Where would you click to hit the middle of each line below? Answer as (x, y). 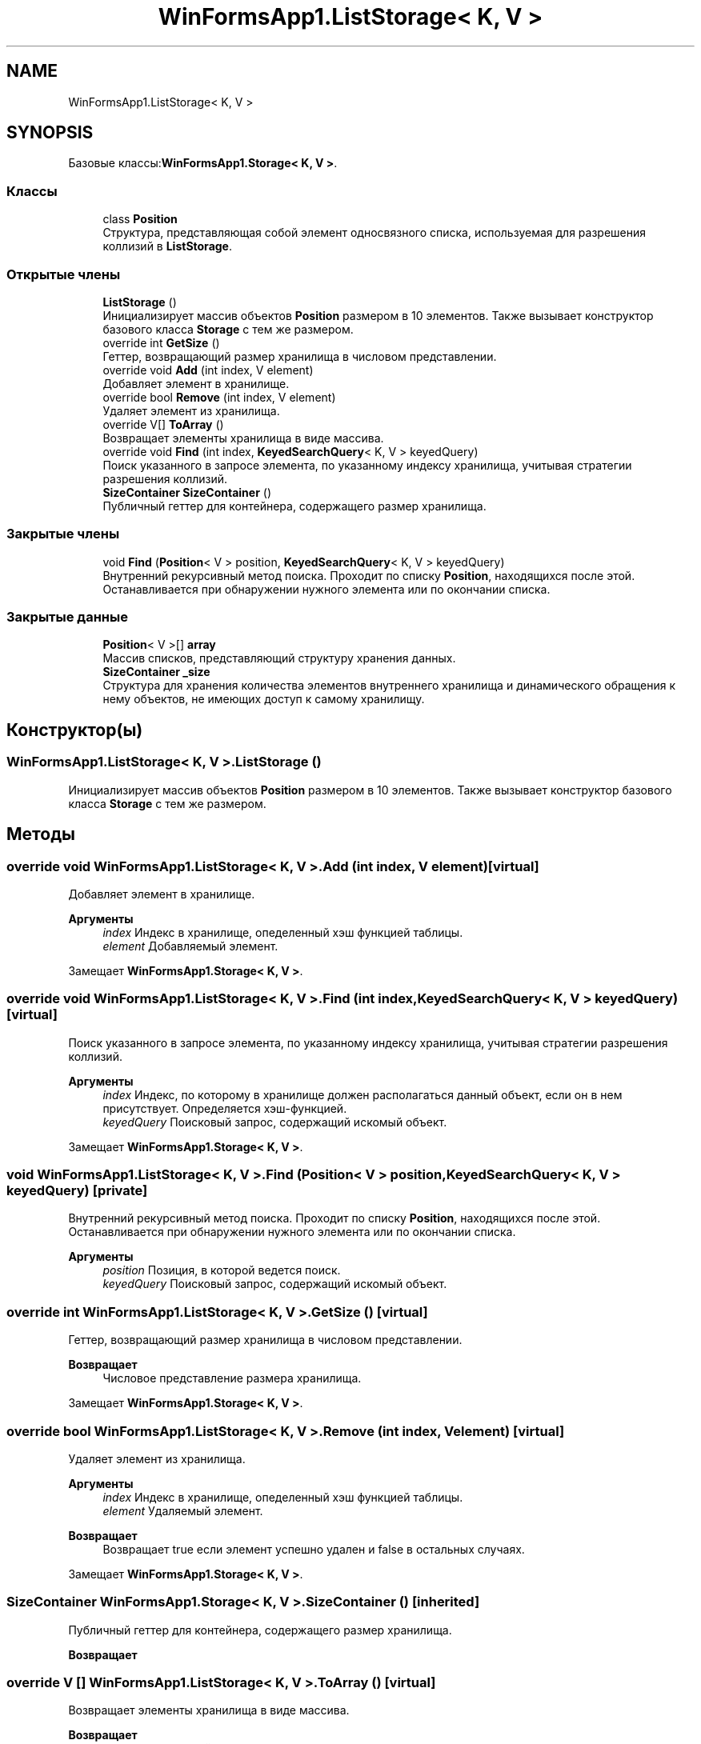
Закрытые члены (63, 534)
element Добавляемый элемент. (190, 946)
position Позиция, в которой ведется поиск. (222, 1270)
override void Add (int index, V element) (208, 370)
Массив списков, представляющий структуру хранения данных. (279, 658)
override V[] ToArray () (163, 424)
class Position (140, 219)
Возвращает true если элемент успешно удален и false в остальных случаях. (314, 1549)
